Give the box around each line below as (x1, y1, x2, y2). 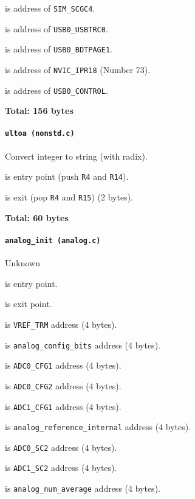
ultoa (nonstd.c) (5, 129, 75, 138)
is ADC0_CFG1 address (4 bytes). (5, 359, 121, 372)
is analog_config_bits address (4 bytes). (5, 338, 160, 351)
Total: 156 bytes (5, 104, 74, 117)
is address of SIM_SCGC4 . (5, 2, 95, 14)
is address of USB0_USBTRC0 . (5, 22, 108, 35)
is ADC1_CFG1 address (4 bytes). (5, 400, 121, 412)
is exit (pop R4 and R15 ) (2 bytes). (5, 190, 133, 203)
